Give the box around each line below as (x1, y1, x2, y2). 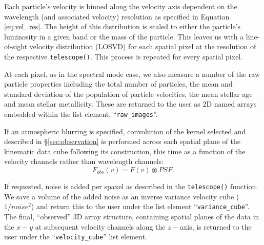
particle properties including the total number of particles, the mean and (4, 78, 233, 89)
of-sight (4, 41, 28, 52)
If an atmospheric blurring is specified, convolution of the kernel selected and (4, 126, 246, 136)
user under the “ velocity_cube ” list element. (4, 231, 147, 242)
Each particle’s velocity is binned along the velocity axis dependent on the (4, 1, 237, 11)
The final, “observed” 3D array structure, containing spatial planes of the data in (4, 211, 259, 221)
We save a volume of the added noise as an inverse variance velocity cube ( (4, 191, 239, 201)
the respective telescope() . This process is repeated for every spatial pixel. (4, 51, 243, 62)
